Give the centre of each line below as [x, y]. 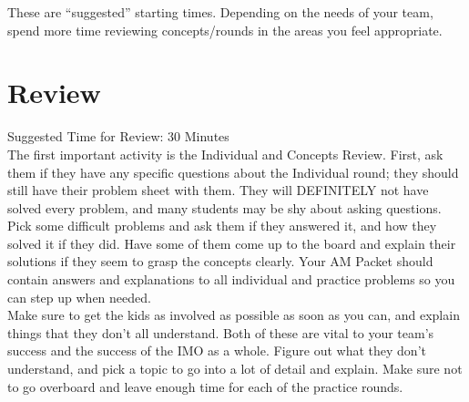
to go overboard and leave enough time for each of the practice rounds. [205, 386]
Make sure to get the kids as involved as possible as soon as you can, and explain [234, 315]
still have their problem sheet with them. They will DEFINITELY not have [218, 190]
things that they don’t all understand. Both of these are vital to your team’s [221, 332]
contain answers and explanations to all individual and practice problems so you [231, 279]
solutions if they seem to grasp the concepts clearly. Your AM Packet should [220, 261]
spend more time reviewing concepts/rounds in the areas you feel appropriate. [225, 30]
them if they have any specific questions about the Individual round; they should [233, 172]
